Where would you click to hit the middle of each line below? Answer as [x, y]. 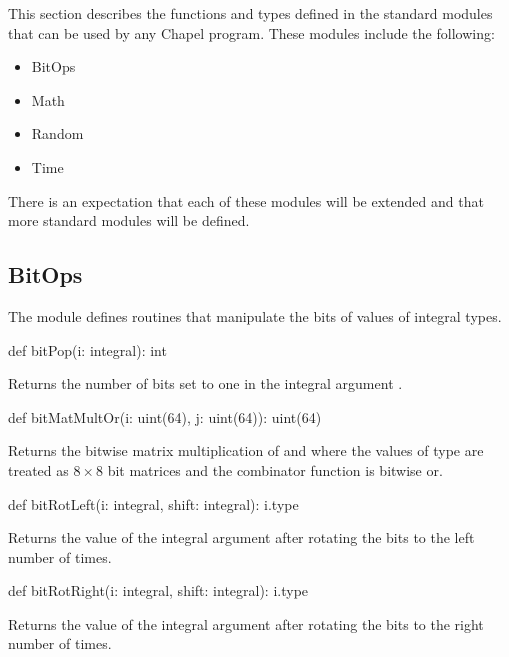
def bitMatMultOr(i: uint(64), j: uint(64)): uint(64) [165, 416]
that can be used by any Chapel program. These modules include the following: [251, 32]
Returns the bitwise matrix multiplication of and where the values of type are [246, 450]
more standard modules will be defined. [129, 220]
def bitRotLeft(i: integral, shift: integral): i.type [153, 503]
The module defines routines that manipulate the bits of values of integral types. [255, 315]
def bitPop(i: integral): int [87, 349]
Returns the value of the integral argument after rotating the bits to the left [241, 537]
